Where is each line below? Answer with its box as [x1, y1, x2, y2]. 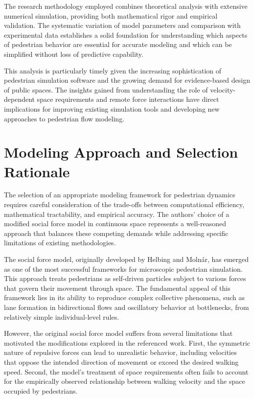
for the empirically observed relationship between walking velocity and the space [4, 376, 245, 386]
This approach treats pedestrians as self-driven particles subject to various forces [4, 273, 246, 283]
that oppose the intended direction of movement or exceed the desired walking [4, 356, 239, 367]
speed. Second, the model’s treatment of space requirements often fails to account [4, 366, 249, 376]
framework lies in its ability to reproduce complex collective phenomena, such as [4, 292, 245, 303]
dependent [4, 94, 35, 104]
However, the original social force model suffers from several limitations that [4, 328, 233, 338]
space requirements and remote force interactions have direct [37, 94, 219, 104]
